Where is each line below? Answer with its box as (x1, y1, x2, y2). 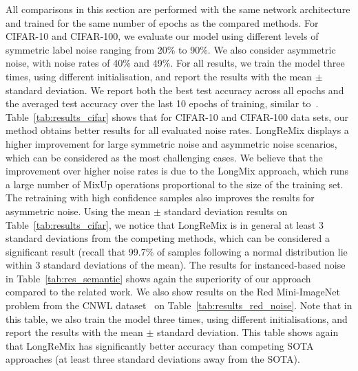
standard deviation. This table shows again (157, 325, 339, 339)
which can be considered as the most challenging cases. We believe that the (6, 150, 323, 164)
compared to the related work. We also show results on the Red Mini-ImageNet (6, 284, 340, 299)
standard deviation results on (164, 203, 288, 218)
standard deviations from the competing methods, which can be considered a (6, 231, 330, 245)
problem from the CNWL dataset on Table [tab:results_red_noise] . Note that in (6, 298, 352, 313)
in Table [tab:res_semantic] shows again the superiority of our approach (6, 271, 311, 285)
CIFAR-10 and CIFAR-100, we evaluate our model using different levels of (6, 29, 319, 43)
